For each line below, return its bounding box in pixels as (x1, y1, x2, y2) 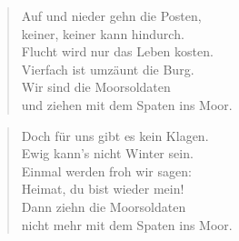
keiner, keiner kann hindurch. (21, 24, 184, 43)
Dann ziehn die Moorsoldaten (21, 196, 186, 216)
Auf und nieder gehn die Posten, (21, 6, 202, 25)
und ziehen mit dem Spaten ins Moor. (21, 95, 233, 114)
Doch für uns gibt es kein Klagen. (21, 126, 209, 145)
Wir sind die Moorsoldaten (21, 77, 171, 96)
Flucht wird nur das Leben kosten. (21, 42, 214, 61)
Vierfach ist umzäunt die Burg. (21, 59, 194, 78)
